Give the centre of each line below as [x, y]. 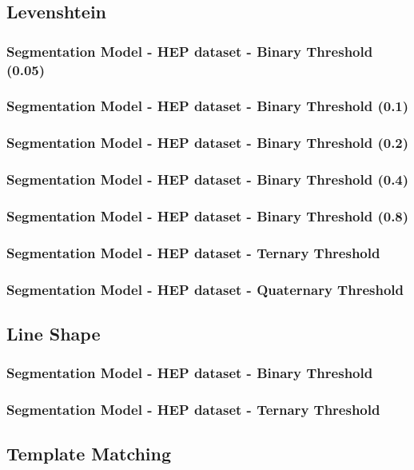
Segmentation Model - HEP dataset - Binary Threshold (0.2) [208, 143]
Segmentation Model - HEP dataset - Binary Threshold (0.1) [208, 106]
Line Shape [54, 333]
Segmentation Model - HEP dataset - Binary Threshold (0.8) [208, 216]
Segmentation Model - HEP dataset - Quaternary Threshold [205, 289]
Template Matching [89, 454]
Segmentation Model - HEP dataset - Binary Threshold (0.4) [208, 179]
